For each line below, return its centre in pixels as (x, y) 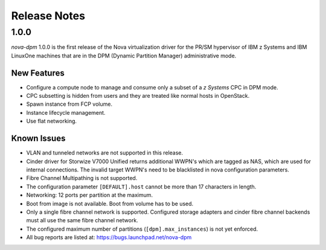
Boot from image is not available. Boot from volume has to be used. (110, 204)
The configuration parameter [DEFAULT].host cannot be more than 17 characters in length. (141, 187)
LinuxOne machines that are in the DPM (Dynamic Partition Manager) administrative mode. (124, 56)
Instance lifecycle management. (66, 112)
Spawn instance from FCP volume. (69, 104)
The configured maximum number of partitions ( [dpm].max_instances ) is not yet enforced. (142, 229)
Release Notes (48, 16)
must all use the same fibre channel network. (82, 220)
